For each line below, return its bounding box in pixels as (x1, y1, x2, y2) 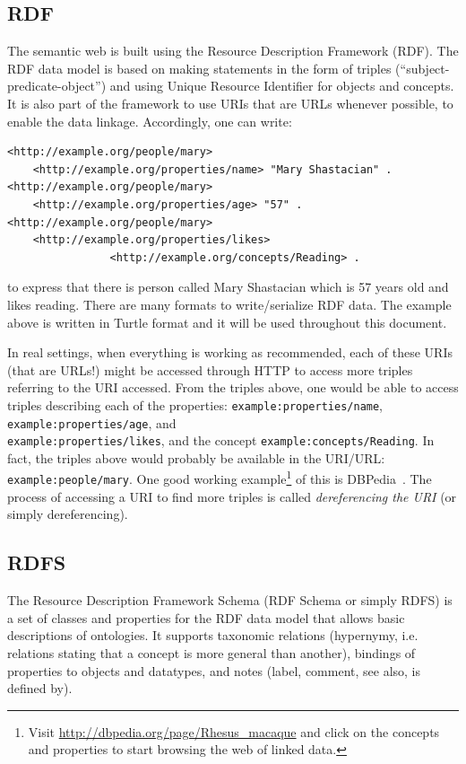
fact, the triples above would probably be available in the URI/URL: (7, 448, 385, 467)
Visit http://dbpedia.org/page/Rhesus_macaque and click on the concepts (28, 722, 440, 741)
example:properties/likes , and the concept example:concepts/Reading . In (7, 431, 435, 450)
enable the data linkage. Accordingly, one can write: (7, 111, 292, 130)
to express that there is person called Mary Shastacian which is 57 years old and (7, 277, 449, 296)
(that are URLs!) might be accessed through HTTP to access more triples (7, 360, 413, 379)
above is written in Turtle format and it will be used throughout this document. (7, 312, 447, 331)
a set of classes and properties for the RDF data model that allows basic (7, 608, 405, 627)
